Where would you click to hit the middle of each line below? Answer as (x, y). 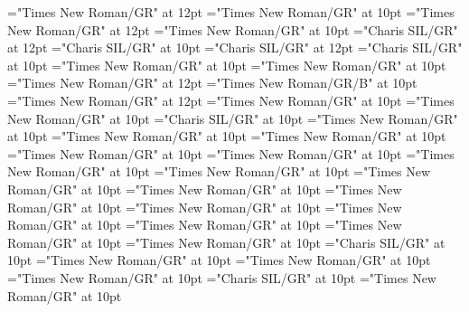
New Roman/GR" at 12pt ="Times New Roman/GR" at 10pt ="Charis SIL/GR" (233, 29)
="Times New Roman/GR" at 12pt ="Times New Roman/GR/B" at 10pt (212, 83)
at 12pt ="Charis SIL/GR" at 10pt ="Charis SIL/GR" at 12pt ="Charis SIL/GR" (235, 47)
